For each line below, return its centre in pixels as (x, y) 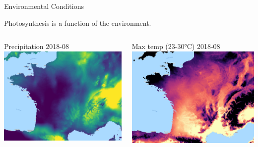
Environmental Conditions (44, 6)
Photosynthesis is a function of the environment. (78, 23)
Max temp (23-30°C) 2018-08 (176, 46)
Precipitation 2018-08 (36, 46)
